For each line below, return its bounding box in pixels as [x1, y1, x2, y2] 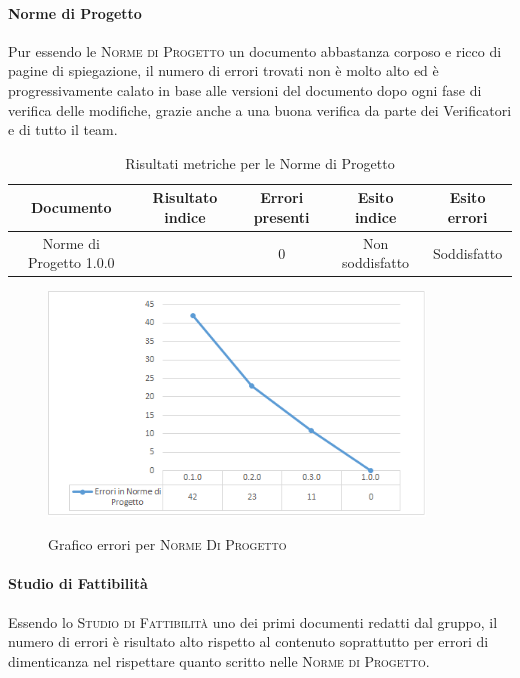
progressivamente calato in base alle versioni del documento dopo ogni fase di [8, 79, 482, 100]
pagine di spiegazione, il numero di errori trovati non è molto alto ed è [8, 60, 439, 81]
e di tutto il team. [8, 119, 118, 140]
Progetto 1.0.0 [27, 252, 115, 273]
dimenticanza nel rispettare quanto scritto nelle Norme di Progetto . [8, 650, 430, 671]
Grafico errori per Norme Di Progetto [48, 534, 287, 555]
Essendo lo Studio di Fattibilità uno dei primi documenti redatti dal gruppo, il [8, 611, 498, 632]
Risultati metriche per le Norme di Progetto [125, 152, 395, 173]
